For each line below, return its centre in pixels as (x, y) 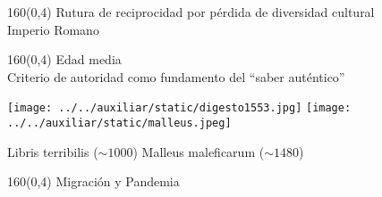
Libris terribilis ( (53, 151)
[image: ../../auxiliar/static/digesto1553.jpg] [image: (179, 108)
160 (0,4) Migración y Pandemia (93, 181)
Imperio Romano (53, 29)
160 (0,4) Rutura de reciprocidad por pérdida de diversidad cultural (191, 12)
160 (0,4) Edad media (64, 59)
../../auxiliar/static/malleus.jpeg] (119, 123)
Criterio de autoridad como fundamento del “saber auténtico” (176, 76)
